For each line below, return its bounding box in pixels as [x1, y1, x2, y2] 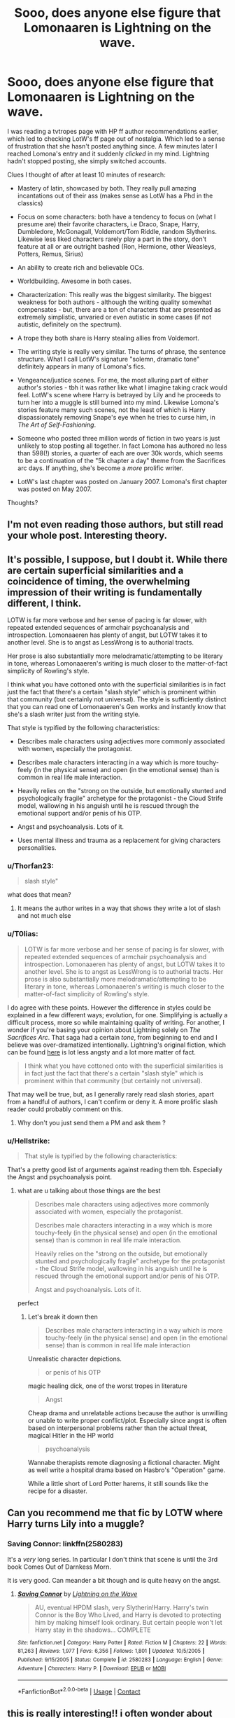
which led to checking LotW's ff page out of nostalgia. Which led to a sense [7, 135, 225, 143]
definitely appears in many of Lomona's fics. [17, 362, 146, 371]
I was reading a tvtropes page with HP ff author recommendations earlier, [7, 127, 219, 135]
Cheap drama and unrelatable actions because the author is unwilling [27, 1409, 228, 1417]
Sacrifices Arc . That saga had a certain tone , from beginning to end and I [7, 1033, 218, 1041]
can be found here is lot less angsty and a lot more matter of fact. [7, 1047, 196, 1056]
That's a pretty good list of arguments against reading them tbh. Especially [7, 1165, 222, 1174]
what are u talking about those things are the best [17, 1186, 161, 1195]
